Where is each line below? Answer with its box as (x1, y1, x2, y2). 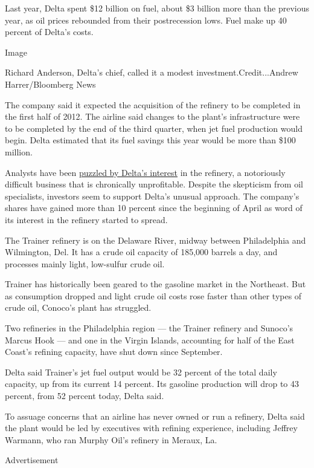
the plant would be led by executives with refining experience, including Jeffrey (5, 421, 298, 434)
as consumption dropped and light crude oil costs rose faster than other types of (5, 289, 302, 302)
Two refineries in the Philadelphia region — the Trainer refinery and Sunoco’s (5, 322, 293, 334)
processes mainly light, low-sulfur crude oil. (5, 257, 165, 270)
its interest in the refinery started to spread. (5, 213, 168, 226)
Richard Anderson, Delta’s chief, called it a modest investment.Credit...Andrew (5, 66, 298, 79)
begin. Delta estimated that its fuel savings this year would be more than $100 (5, 134, 296, 146)
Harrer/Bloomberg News (5, 77, 96, 90)
